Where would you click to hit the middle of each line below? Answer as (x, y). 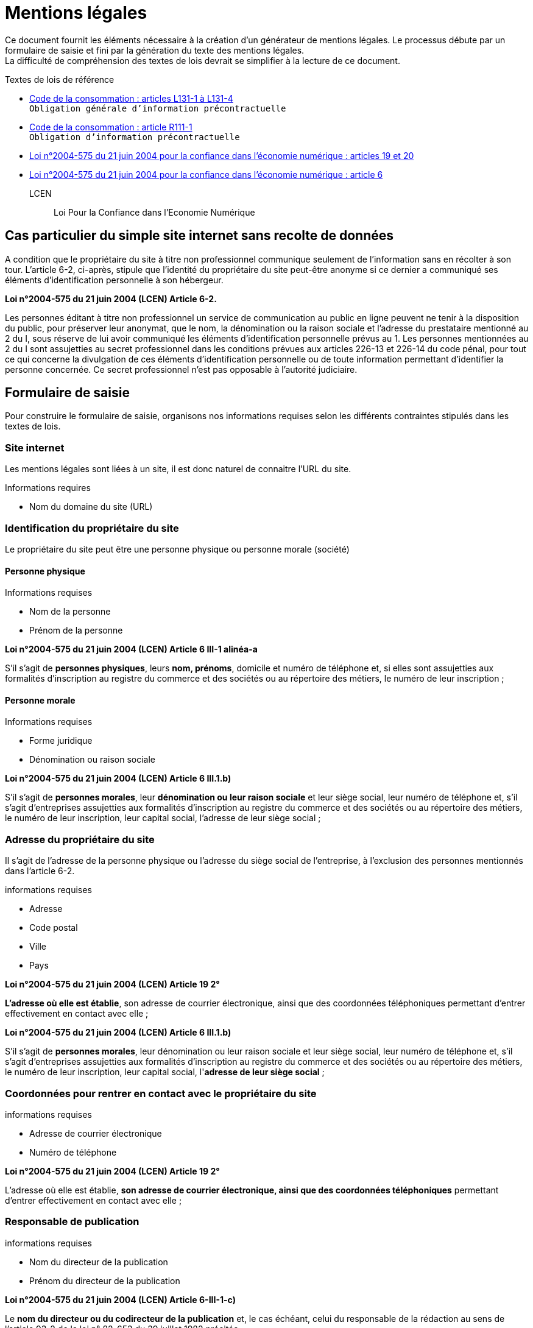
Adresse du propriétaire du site (80, 839)
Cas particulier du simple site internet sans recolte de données (199, 236)
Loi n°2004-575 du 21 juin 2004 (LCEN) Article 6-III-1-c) (120, 1299)
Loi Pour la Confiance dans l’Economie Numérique (154, 212)
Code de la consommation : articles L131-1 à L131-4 (131, 98)
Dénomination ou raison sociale (93, 760)
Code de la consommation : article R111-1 (111, 127)
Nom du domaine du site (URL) (91, 507)
